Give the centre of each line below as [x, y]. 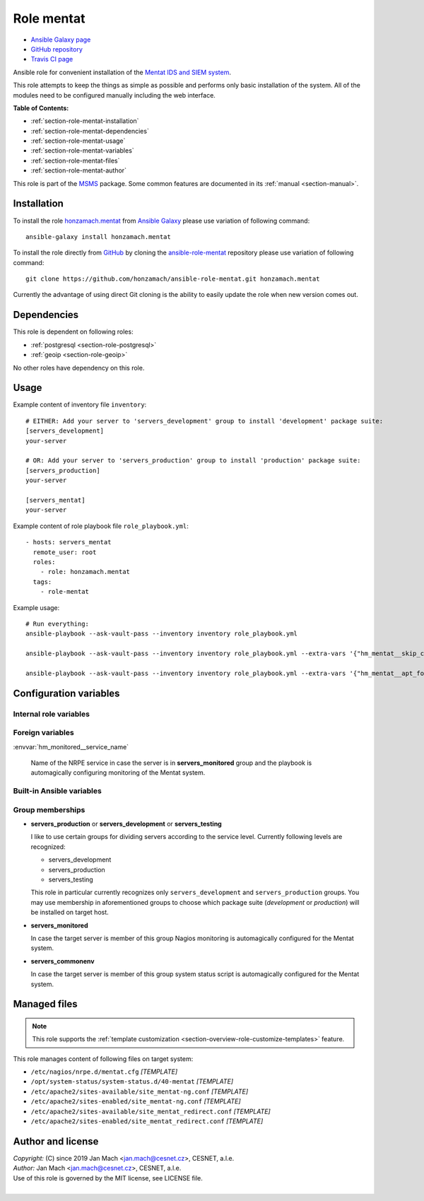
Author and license [56, 1141]
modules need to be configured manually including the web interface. [114, 95]
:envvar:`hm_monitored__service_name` [71, 746]
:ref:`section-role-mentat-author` [79, 170]
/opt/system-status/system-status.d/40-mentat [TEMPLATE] [132, 1082]
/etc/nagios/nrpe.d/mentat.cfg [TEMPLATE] [104, 1072]
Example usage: [36, 607]
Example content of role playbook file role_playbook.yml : [101, 526]
